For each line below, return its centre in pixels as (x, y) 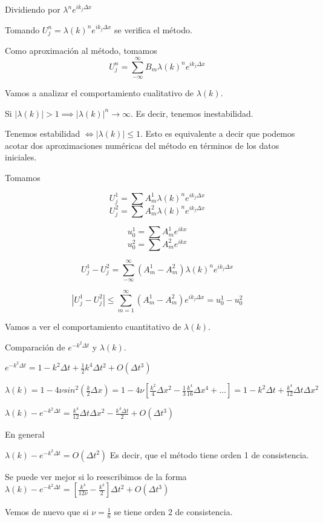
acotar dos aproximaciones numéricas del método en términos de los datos (142, 145)
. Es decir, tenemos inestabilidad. (192, 113)
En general (25, 434)
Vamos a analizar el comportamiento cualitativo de (100, 93)
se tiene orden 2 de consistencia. (173, 512)
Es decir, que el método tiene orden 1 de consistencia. (209, 454)
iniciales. (21, 157)
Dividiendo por (33, 9)
